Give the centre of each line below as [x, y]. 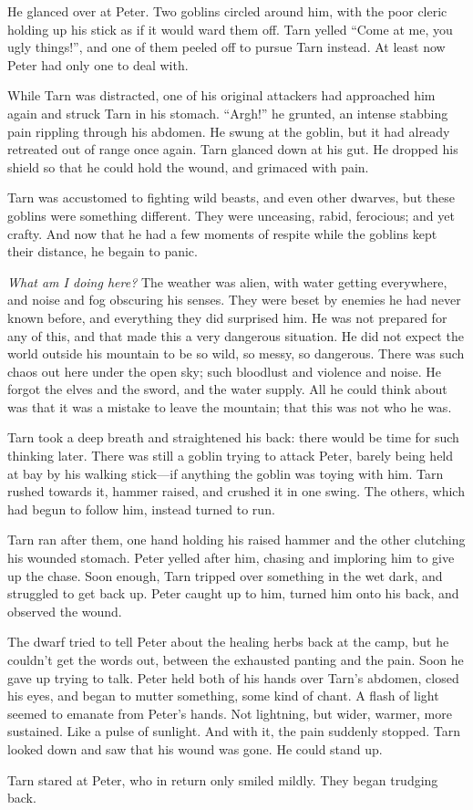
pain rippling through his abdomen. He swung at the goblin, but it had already [229, 131]
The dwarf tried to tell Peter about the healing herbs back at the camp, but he [228, 642]
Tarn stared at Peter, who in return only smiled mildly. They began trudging [223, 779]
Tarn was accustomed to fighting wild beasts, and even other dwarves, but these [231, 197]
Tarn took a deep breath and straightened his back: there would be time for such [233, 437]
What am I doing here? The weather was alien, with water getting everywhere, [227, 281]
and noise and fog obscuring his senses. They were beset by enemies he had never [234, 300]
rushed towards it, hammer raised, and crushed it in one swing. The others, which [236, 491]
